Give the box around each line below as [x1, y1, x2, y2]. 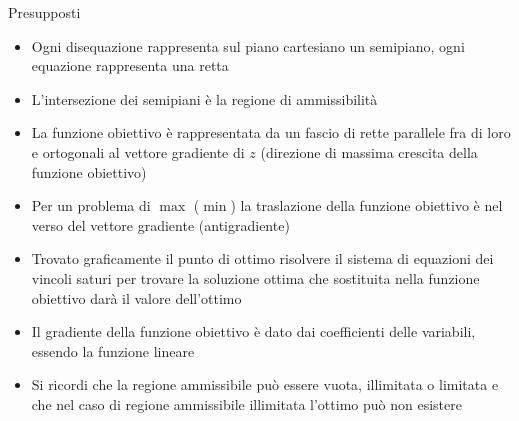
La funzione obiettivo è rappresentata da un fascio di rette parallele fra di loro [31, 122, 511, 143]
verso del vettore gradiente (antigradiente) [31, 214, 290, 235]
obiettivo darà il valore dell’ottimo [31, 287, 242, 308]
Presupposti [8, 2, 81, 22]
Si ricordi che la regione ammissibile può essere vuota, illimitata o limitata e [31, 374, 499, 395]
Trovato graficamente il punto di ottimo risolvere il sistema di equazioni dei [31, 248, 494, 269]
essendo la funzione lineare [31, 340, 195, 361]
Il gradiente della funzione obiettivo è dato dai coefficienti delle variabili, [31, 321, 476, 342]
